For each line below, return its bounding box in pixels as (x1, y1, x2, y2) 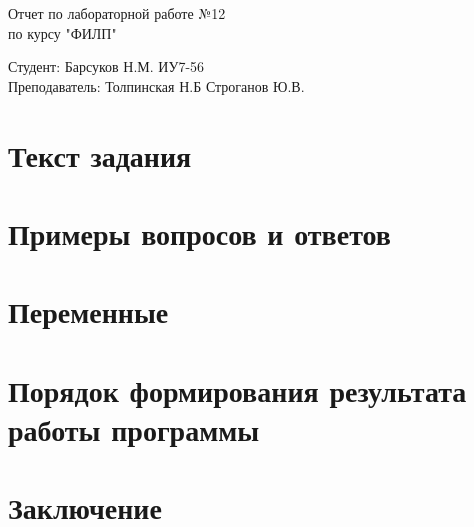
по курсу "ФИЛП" (8, 22, 117, 43)
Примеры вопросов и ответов (8, 212, 391, 253)
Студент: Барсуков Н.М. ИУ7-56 (8, 56, 205, 77)
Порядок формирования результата (8, 369, 467, 410)
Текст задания (8, 134, 192, 175)
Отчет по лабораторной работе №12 (8, 3, 226, 23)
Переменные (8, 291, 169, 332)
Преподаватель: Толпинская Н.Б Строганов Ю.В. (8, 75, 305, 96)
